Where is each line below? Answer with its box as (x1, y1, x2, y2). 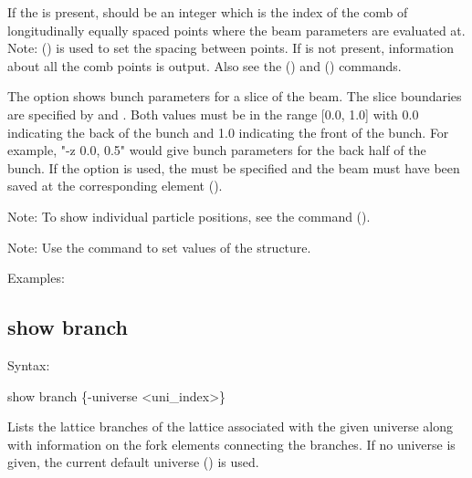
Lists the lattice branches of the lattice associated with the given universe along (7, 417, 453, 436)
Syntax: (7, 355, 50, 374)
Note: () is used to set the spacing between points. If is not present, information (7, 38, 455, 57)
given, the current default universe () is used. (7, 452, 259, 472)
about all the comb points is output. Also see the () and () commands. (7, 56, 402, 75)
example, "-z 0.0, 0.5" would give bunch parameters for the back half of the (7, 140, 426, 160)
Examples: (7, 268, 65, 287)
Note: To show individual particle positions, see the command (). (7, 206, 371, 225)
